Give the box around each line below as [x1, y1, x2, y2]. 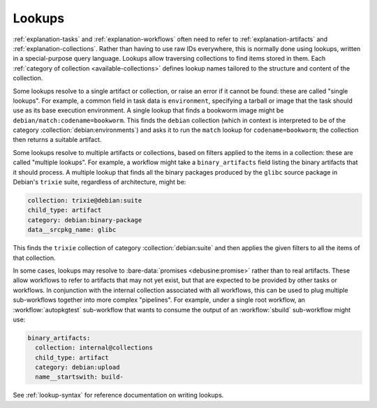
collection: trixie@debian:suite [27, 196, 142, 204]
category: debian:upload [35, 363, 120, 372]
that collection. [13, 254, 56, 262]
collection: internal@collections [35, 344, 154, 352]
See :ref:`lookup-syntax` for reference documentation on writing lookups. [13, 391, 224, 400]
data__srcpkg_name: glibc [27, 226, 117, 234]
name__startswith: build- [35, 373, 124, 381]
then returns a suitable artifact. [13, 136, 102, 144]
